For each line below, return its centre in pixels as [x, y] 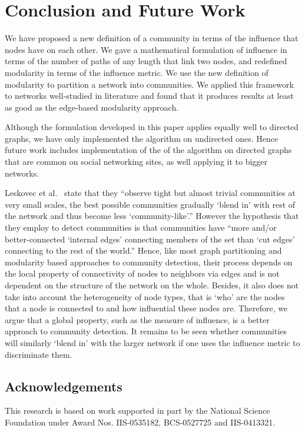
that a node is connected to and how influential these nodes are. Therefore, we [146, 308]
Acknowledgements [64, 386]
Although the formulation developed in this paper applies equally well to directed [152, 127]
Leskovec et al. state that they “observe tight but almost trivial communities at [150, 193]
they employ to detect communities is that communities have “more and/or [141, 227]
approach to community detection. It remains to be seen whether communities [146, 331]
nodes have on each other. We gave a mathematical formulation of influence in [146, 49]
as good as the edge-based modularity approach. [92, 107]
